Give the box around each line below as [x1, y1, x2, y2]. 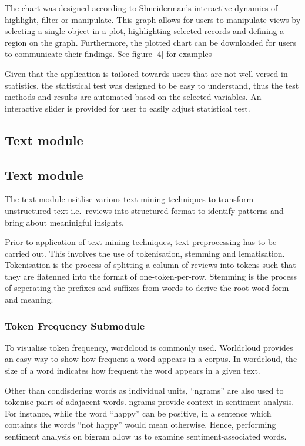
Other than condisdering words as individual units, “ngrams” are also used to [5, 384, 284, 396]
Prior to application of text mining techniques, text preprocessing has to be [5, 236, 277, 248]
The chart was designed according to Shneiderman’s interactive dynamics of [5, 2, 278, 14]
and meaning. [5, 293, 53, 306]
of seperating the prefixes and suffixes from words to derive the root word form [5, 281, 289, 294]
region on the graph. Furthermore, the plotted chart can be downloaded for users [5, 36, 297, 48]
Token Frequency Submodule [5, 318, 145, 333]
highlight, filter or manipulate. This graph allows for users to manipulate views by [5, 13, 301, 25]
